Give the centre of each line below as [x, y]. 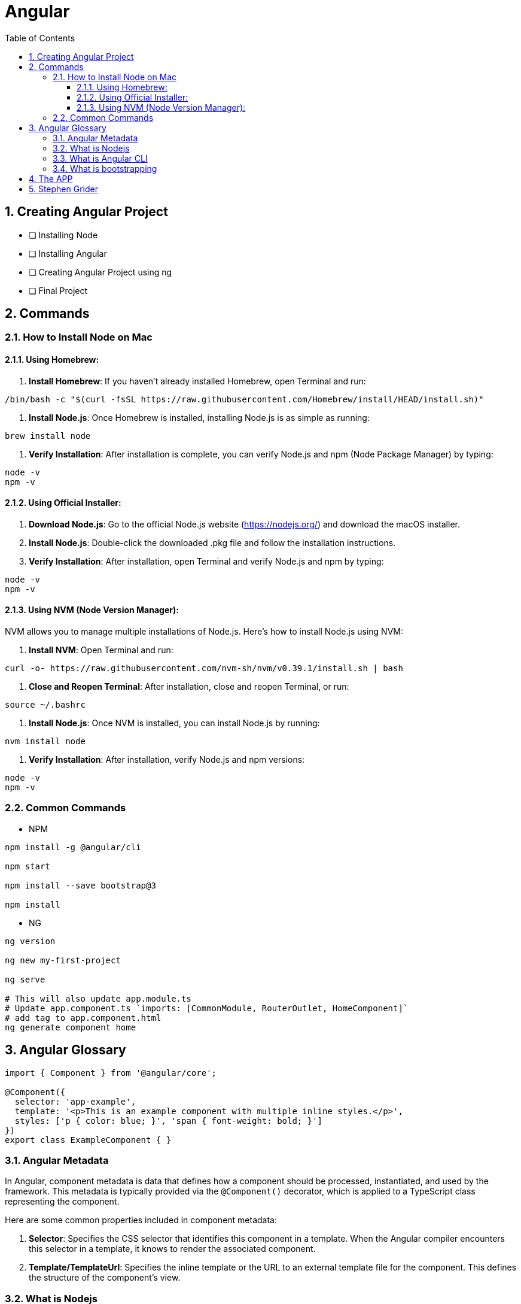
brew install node [48, 436]
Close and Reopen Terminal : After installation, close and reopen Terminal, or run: [189, 687]
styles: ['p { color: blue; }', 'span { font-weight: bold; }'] [169, 1120]
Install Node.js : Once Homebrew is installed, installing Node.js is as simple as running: [199, 417]
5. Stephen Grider [63, 189]
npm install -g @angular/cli [73, 847]
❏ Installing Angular [68, 253]
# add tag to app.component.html [83, 1018]
